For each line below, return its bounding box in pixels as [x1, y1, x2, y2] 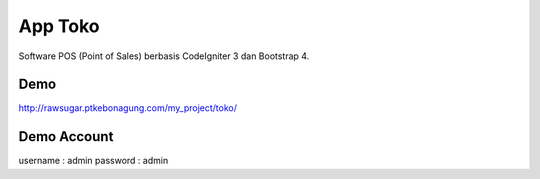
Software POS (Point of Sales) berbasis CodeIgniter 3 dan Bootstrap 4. [18, 50, 310, 62]
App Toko [18, 15, 100, 37]
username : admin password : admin [18, 155, 169, 167]
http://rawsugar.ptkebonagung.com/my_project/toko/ [18, 102, 238, 114]
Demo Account [18, 128, 114, 145]
